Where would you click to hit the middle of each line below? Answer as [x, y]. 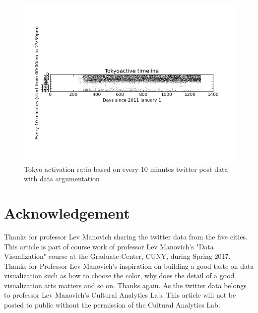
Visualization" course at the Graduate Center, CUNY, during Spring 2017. [117, 256]
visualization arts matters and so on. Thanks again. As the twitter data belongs [125, 285]
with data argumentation [62, 179]
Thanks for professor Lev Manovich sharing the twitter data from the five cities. [126, 236]
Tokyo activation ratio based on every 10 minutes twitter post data [126, 169]
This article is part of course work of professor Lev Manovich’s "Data [109, 246]
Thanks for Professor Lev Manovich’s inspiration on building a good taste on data [129, 266]
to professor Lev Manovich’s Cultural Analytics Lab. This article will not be [120, 295]
